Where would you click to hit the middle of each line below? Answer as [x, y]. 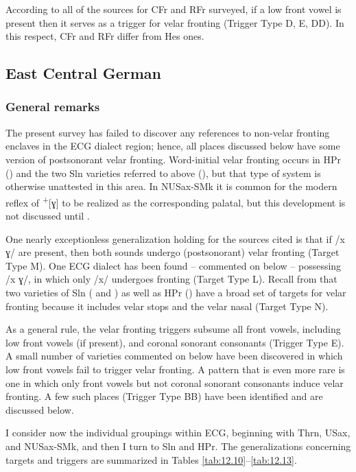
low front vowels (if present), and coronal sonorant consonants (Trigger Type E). [175, 342]
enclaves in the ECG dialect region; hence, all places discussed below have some [173, 146]
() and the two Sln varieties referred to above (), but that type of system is [163, 173]
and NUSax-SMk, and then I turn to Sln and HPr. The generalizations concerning [178, 446]
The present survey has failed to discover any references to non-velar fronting [168, 132]
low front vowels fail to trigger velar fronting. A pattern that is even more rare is [175, 369]
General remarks [53, 107]
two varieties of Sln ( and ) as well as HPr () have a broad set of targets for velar [176, 292]
